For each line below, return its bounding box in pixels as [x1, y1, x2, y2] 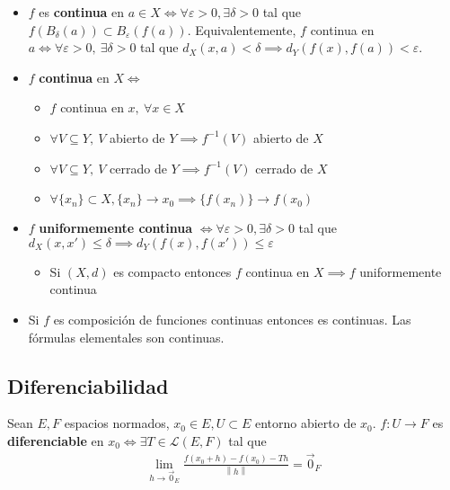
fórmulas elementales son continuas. [28, 327, 225, 346]
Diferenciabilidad [7, 371, 169, 399]
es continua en [39, 3, 125, 21]
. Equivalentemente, [187, 20, 296, 39]
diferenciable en [7, 431, 104, 450]
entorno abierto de [254, 414, 357, 432]
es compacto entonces [113, 262, 232, 281]
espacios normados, [64, 414, 170, 432]
